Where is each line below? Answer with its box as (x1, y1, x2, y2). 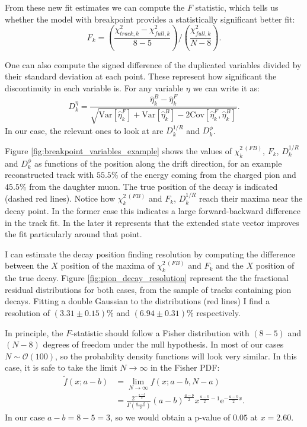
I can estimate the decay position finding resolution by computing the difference (5, 247, 295, 260)
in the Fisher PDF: (150, 361, 220, 374)
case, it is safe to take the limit (5, 361, 117, 374)
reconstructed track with (5, 168, 94, 181)
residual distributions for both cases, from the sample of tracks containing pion (5, 283, 292, 295)
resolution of (5, 306, 50, 318)
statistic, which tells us (195, 1, 279, 13)
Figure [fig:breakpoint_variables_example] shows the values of (5, 144, 232, 157)
